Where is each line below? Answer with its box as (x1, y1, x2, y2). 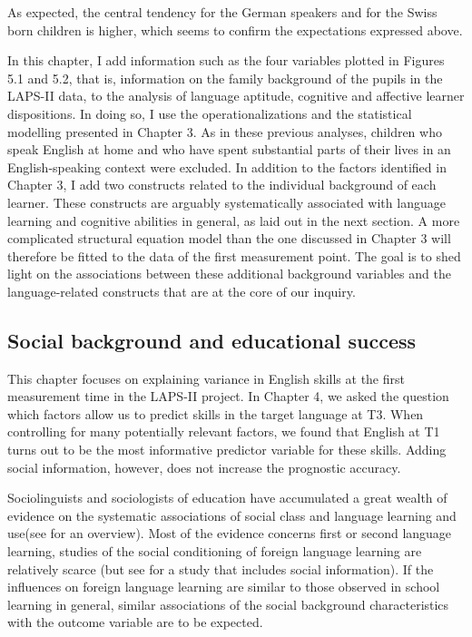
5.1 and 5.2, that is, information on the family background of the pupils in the (7, 68, 443, 87)
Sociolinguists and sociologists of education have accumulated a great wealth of (7, 488, 447, 507)
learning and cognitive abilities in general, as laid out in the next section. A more (7, 211, 460, 230)
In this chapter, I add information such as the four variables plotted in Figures (7, 51, 445, 70)
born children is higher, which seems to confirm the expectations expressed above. (7, 20, 463, 39)
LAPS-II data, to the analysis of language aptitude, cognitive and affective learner (7, 86, 465, 105)
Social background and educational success (7, 326, 417, 354)
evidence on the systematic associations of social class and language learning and (7, 505, 457, 524)
